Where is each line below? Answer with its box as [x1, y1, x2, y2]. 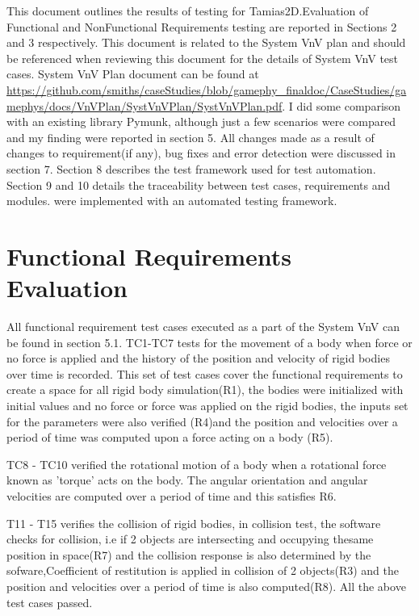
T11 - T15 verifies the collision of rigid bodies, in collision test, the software [6, 514, 381, 531]
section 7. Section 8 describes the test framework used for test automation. [6, 160, 376, 177]
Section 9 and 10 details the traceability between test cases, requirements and [6, 176, 391, 193]
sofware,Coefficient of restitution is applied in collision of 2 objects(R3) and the [6, 562, 399, 579]
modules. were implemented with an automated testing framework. [6, 192, 337, 209]
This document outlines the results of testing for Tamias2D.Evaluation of [6, 2, 369, 19]
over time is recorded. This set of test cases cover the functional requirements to [6, 365, 403, 382]
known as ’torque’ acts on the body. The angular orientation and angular [6, 471, 368, 488]
